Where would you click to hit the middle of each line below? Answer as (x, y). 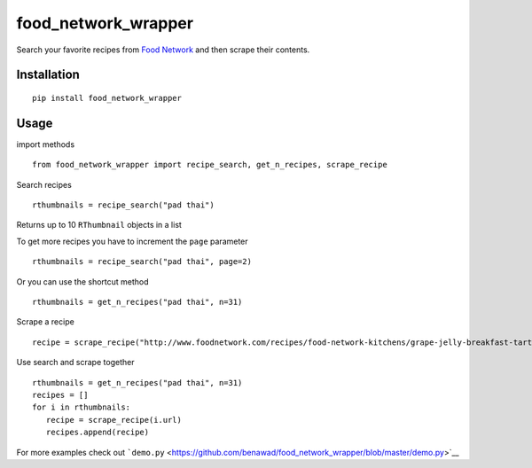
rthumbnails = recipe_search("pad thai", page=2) (142, 262)
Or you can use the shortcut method (83, 281)
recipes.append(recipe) (98, 433)
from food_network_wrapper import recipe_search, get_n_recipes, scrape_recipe (210, 165)
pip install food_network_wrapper (107, 98)
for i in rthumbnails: (82, 407)
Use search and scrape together (75, 363)
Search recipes (44, 184)
